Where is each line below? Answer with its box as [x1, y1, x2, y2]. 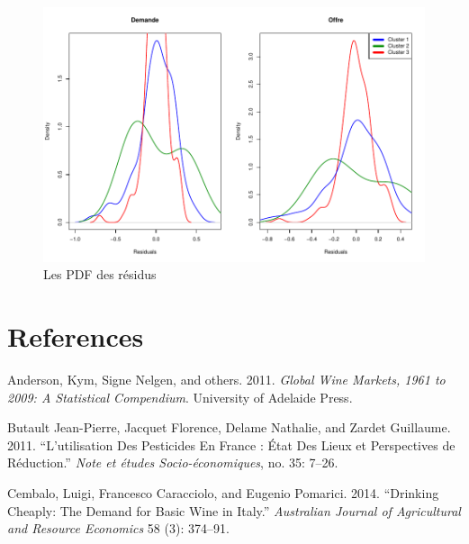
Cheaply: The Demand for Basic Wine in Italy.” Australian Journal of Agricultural [7, 501, 461, 520]
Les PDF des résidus [43, 265, 157, 284]
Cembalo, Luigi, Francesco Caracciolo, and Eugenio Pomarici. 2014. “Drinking [7, 483, 439, 502]
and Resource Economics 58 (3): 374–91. [7, 519, 230, 538]
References [7, 318, 144, 355]
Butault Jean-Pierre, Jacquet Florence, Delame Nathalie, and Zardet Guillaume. [7, 418, 451, 437]
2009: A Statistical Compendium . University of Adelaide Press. [7, 387, 353, 406]
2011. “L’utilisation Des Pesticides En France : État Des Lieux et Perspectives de [7, 435, 455, 454]
